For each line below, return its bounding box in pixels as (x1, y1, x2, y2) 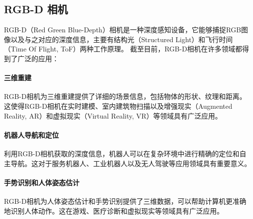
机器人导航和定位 (4, 129, 59, 140)
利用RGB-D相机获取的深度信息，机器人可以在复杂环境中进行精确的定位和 (4, 148, 240, 158)
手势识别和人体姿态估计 (4, 177, 79, 187)
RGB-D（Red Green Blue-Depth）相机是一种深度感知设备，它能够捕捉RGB (4, 24, 241, 35)
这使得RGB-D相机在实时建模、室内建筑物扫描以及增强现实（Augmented (4, 100, 232, 111)
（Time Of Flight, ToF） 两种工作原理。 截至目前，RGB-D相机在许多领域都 (4, 44, 242, 54)
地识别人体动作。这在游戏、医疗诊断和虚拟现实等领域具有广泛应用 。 (4, 205, 224, 216)
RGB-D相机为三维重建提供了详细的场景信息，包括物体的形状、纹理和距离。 (4, 91, 247, 101)
